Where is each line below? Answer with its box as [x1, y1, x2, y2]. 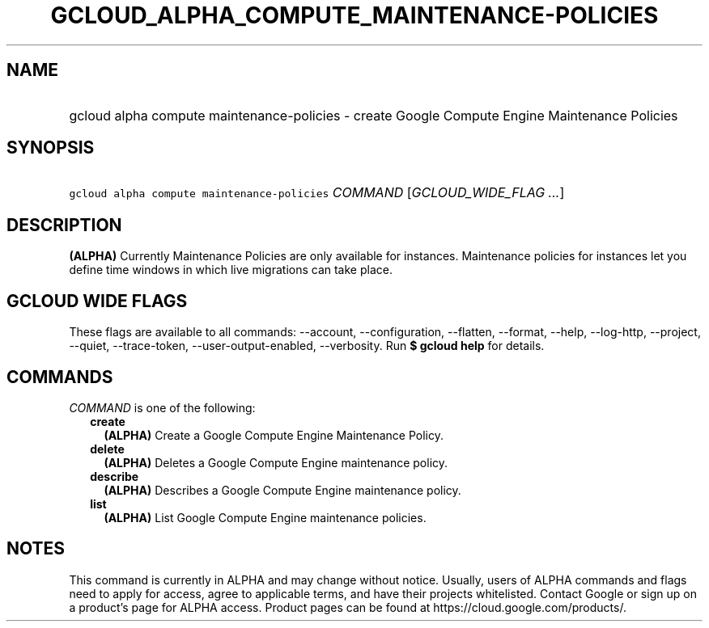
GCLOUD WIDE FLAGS [6, 290, 188, 311]
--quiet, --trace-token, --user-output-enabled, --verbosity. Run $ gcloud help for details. [69, 339, 545, 353]
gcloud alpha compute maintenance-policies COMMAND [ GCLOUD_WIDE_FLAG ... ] [69, 184, 565, 201]
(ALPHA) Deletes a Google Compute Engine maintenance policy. [104, 455, 448, 470]
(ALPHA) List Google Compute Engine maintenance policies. [104, 510, 427, 525]
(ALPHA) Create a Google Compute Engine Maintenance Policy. [104, 428, 444, 442]
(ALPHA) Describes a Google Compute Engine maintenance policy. [104, 483, 461, 497]
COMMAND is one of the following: [69, 400, 256, 415]
